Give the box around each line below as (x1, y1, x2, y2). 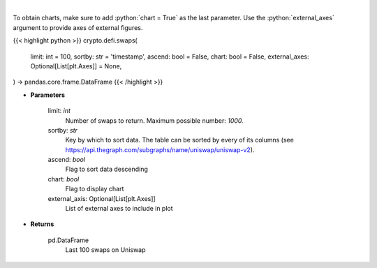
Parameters (30, 91, 66, 99)
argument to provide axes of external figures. (13, 23, 143, 31)
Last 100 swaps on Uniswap (65, 246, 146, 254)
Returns (30, 220, 54, 228)
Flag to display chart (65, 185, 124, 193)
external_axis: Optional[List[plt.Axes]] (47, 194, 156, 202)
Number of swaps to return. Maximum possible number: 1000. (65, 116, 244, 125)
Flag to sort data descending (65, 165, 148, 174)
